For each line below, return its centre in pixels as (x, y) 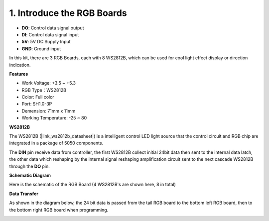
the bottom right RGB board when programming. (59, 210)
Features (19, 74)
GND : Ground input (41, 49)
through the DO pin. (29, 166)
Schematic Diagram (30, 175)
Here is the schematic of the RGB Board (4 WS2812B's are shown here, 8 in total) (93, 185)
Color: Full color (38, 97)
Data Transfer (24, 194)
